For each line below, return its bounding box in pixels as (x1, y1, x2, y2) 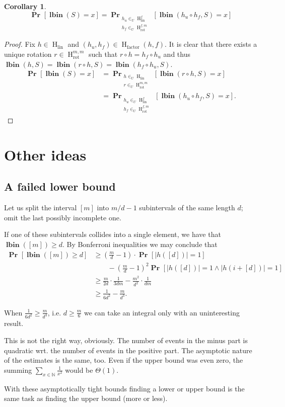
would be (65, 364, 93, 375)
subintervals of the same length (139, 202, 235, 213)
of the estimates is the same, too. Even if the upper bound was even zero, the (4, 355, 243, 365)
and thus (163, 48, 190, 59)
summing (4, 364, 32, 375)
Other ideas (4, 144, 87, 165)
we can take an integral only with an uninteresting (84, 307, 240, 317)
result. (4, 318, 24, 329)
